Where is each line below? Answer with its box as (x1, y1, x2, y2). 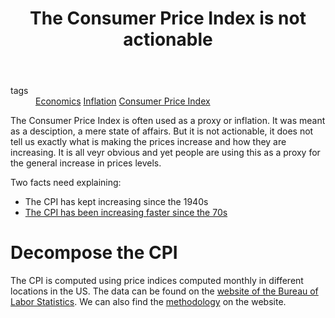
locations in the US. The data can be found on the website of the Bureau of (10, 285, 319, 297)
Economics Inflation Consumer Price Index (35, 95, 211, 107)
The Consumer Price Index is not (29, 7, 307, 30)
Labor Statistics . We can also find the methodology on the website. (10, 296, 287, 308)
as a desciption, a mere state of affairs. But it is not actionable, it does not (10, 125, 314, 137)
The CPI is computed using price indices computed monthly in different (10, 275, 304, 287)
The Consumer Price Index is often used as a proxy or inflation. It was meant (10, 115, 326, 127)
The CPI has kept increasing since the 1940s (24, 196, 209, 208)
